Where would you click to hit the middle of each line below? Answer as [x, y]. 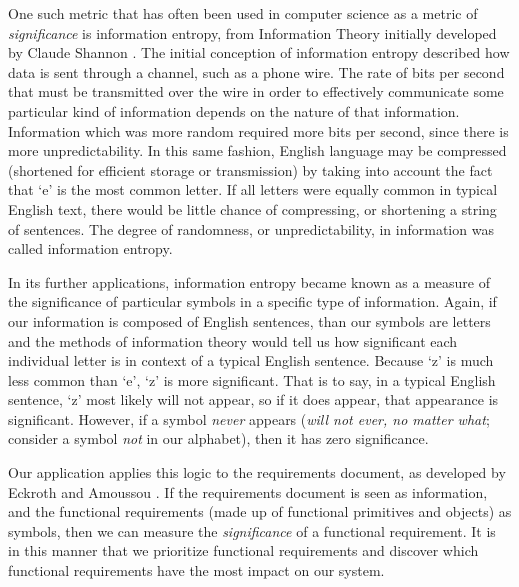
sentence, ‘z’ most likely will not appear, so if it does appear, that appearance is [253, 399]
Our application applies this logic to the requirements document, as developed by [257, 472]
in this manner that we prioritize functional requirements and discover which [243, 550]
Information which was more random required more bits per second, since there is [258, 130]
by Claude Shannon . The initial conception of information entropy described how [259, 52]
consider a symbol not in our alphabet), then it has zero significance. [218, 438]
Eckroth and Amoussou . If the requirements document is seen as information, [248, 491]
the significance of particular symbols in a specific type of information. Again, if [252, 301]
